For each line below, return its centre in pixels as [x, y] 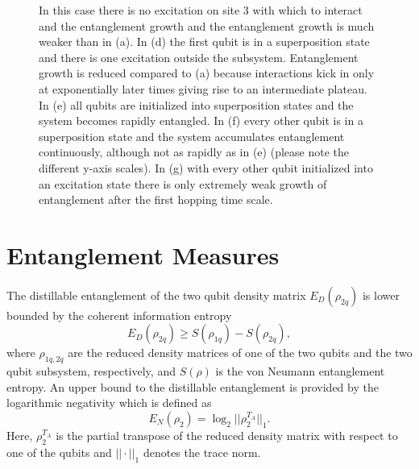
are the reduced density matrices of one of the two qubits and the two [240, 353]
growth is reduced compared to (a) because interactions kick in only [207, 73]
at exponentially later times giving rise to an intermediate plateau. [203, 88]
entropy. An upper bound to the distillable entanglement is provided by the [193, 386]
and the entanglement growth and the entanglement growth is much [207, 25]
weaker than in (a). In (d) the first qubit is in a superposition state [204, 42]
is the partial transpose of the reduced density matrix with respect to [227, 436]
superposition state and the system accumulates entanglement [192, 136]
